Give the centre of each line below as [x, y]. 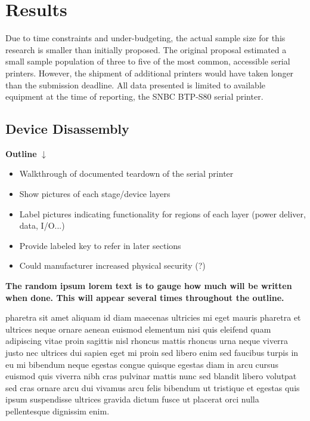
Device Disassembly [67, 129]
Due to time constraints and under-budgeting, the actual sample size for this [145, 38]
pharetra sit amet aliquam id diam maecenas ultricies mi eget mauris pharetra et [153, 317]
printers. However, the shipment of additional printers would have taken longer [150, 73]
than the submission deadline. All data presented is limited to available [135, 84]
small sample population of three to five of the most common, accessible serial [148, 61]
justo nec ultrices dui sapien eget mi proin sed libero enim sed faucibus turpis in [152, 353]
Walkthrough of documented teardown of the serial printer [126, 173]
